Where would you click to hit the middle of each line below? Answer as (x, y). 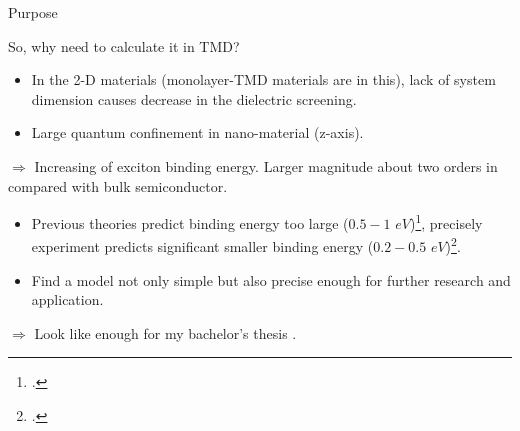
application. (67, 299)
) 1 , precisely (446, 221)
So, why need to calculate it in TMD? (124, 45)
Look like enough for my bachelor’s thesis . (165, 332)
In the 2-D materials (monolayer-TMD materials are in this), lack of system (263, 79)
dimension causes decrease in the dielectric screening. (194, 98)
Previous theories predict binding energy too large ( (190, 222)
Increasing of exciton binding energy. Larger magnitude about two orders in (266, 165)
